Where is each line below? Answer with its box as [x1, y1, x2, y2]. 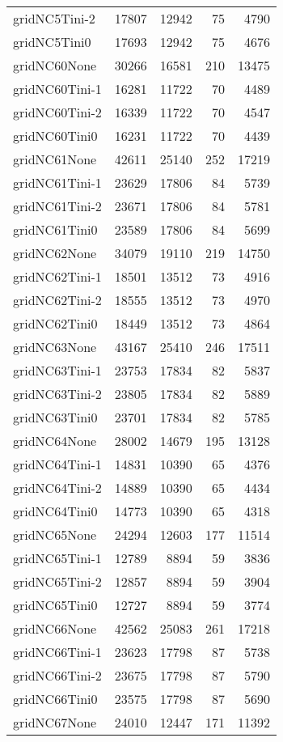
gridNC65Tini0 [13, 596, 98, 614]
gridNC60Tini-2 [13, 103, 102, 121]
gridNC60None [13, 56, 97, 74]
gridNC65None [13, 525, 97, 544]
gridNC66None [13, 619, 97, 638]
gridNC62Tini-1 [13, 267, 102, 286]
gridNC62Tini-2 [13, 290, 102, 309]
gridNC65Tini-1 [13, 549, 102, 567]
